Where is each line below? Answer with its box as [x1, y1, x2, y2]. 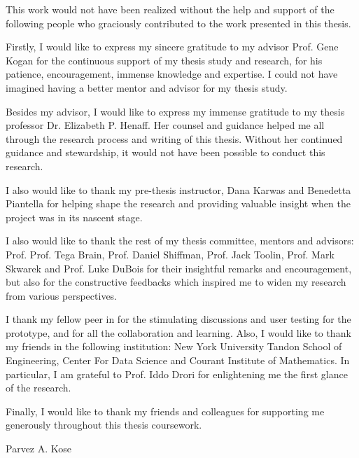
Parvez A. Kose [6, 441, 72, 456]
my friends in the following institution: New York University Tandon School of [6, 339, 342, 354]
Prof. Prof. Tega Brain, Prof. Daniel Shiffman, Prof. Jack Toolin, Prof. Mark [6, 247, 335, 261]
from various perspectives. [6, 288, 118, 303]
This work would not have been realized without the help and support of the [6, 2, 335, 16]
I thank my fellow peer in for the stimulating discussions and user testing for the [6, 312, 351, 326]
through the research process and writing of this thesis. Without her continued [6, 131, 343, 146]
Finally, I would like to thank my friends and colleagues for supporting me [6, 403, 325, 418]
